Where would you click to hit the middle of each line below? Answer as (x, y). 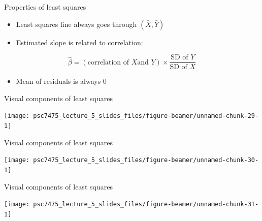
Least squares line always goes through (76, 24)
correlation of (108, 62)
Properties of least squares (45, 7)
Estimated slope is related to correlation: (79, 42)
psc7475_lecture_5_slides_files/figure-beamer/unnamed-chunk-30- (146, 160)
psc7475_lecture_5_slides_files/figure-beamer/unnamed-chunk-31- (146, 204)
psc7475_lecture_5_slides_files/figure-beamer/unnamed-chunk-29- (146, 116)
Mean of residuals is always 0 (61, 81)
